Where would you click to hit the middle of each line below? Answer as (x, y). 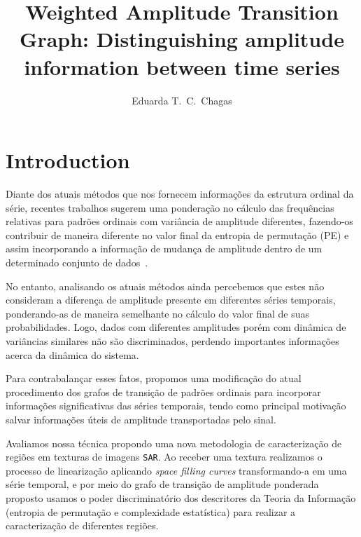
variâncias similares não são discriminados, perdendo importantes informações (172, 340)
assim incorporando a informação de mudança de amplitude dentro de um (164, 249)
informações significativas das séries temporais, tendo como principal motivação (176, 406)
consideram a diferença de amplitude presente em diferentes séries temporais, (171, 300)
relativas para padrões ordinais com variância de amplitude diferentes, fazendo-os (179, 221)
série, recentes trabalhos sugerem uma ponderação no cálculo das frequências (170, 207)
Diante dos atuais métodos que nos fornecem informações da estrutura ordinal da (180, 194)
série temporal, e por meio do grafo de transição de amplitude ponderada (162, 484)
